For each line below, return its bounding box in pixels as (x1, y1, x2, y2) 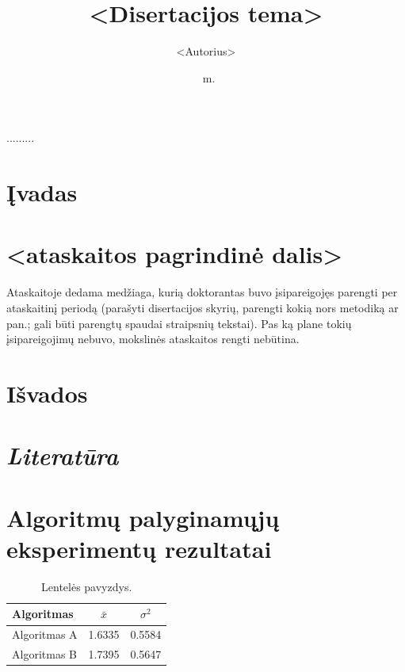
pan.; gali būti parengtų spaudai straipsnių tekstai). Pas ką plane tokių (6, 315, 352, 331)
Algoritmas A (12, 626, 78, 643)
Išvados (6, 376, 88, 409)
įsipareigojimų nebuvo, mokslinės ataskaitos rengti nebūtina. (6, 330, 300, 347)
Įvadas (6, 176, 78, 208)
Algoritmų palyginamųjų (6, 501, 280, 533)
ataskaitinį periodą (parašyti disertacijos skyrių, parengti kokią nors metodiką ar (6, 300, 399, 315)
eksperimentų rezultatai (6, 532, 272, 564)
